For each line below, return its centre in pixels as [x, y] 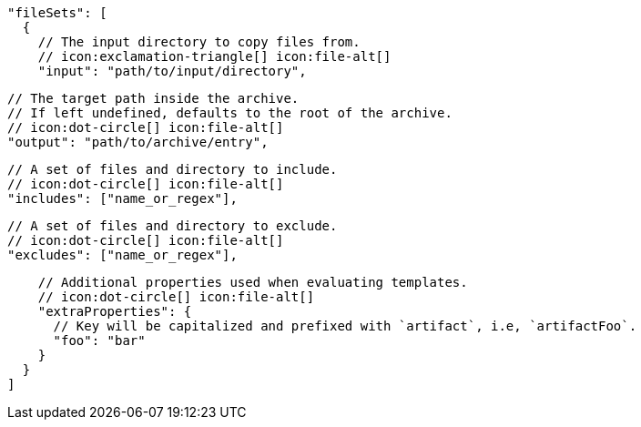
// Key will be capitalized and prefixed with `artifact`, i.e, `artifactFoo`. [345, 326]
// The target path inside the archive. [153, 98]
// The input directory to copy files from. [199, 42]
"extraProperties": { [115, 311]
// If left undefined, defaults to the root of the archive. [230, 113]
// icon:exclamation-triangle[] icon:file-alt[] [214, 56]
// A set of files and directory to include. [173, 169]
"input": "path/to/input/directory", [172, 71]
